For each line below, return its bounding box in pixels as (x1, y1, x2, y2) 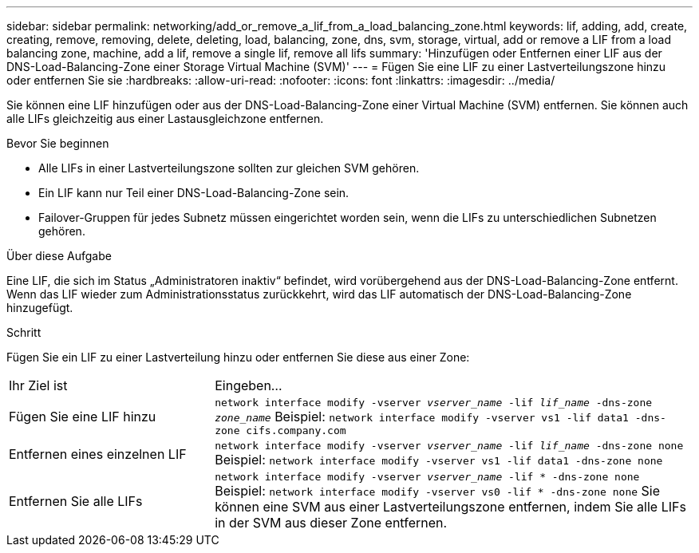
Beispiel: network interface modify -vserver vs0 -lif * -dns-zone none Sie (215, 483, 661, 499)
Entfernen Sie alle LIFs (9, 492, 143, 509)
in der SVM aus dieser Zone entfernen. (215, 515, 448, 531)
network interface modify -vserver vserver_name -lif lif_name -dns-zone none (215, 440, 684, 452)
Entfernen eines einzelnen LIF (9, 445, 187, 462)
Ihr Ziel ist (9, 377, 68, 393)
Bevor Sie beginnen (6, 136, 109, 150)
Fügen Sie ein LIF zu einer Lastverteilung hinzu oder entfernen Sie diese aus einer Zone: (6, 350, 470, 364)
